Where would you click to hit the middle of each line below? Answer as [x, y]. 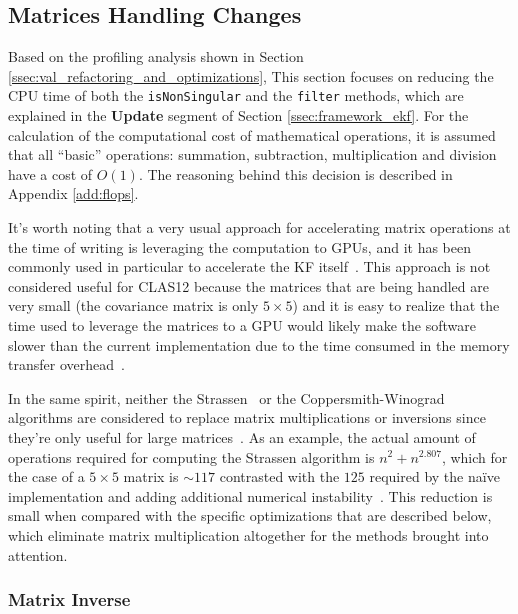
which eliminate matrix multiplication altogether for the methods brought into [248, 534]
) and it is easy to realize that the [396, 305]
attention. [38, 554]
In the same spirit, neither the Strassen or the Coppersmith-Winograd [226, 397]
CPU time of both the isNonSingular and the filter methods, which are [236, 95]
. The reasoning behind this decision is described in [295, 173]
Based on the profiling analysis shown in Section [156, 56]
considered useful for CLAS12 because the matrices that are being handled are [248, 285]
